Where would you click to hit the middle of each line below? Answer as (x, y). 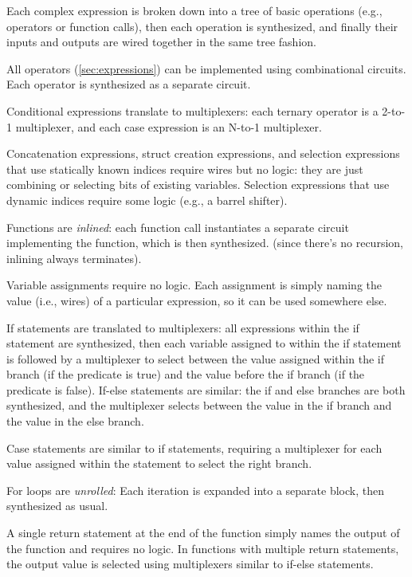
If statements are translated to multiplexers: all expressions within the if (183, 327)
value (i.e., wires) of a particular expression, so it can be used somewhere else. (197, 300)
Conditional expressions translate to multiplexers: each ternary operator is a (192, 110)
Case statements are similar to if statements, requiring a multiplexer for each (194, 447)
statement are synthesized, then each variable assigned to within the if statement (204, 343)
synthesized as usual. (57, 506)
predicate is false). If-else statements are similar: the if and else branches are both (206, 389)
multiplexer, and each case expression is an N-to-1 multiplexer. (169, 126)
